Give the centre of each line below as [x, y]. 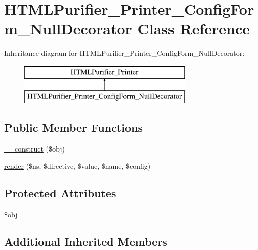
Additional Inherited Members [86, 241]
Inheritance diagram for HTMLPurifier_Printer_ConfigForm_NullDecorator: [124, 53]
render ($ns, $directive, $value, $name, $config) [77, 165]
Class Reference [193, 29]
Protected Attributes [60, 193]
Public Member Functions [73, 128]
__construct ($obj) [34, 149]
